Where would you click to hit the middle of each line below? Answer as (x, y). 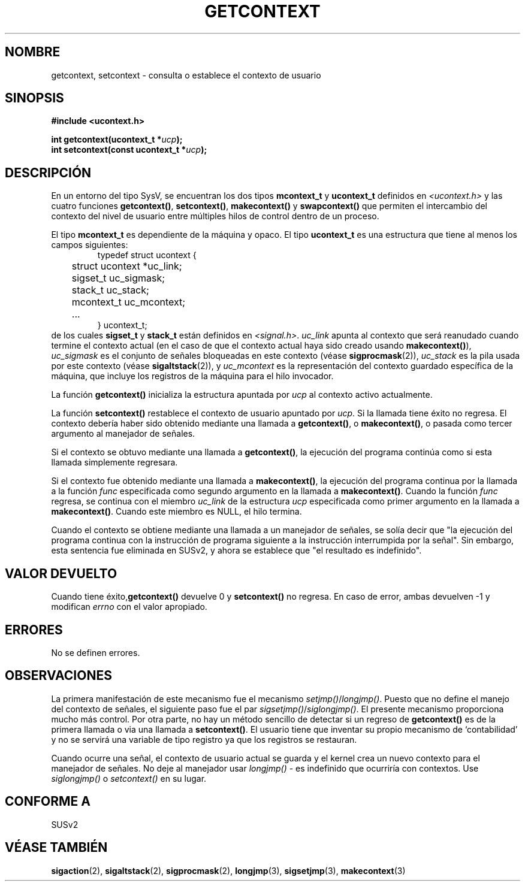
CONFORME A (48, 802)
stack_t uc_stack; (110, 290)
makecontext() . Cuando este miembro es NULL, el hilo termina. (176, 512)
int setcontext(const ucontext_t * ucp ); (129, 150)
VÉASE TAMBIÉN (56, 848)
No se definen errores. (96, 652)
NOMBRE (33, 52)
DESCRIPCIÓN (48, 173)
